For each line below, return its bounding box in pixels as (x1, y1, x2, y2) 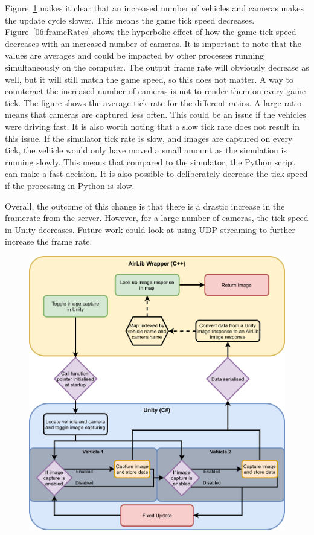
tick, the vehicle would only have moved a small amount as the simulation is (5, 144, 287, 156)
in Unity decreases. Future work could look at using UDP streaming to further (5, 223, 296, 235)
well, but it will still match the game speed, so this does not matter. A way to (5, 72, 293, 85)
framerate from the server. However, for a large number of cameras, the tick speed (5, 211, 309, 224)
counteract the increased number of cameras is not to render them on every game (5, 85, 306, 97)
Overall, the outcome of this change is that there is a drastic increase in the (5, 199, 285, 212)
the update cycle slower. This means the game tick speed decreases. (5, 13, 255, 26)
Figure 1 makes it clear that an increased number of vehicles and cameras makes (5, 2, 304, 14)
